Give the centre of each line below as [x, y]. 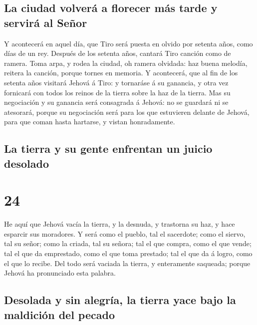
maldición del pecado [59, 314]
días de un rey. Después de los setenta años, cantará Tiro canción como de [118, 53]
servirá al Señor [46, 22]
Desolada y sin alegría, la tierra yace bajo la [120, 300]
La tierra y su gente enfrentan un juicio [108, 149]
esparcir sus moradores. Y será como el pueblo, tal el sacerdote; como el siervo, [125, 233]
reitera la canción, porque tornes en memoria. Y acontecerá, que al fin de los [121, 73]
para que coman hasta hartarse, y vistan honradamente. [90, 122]
